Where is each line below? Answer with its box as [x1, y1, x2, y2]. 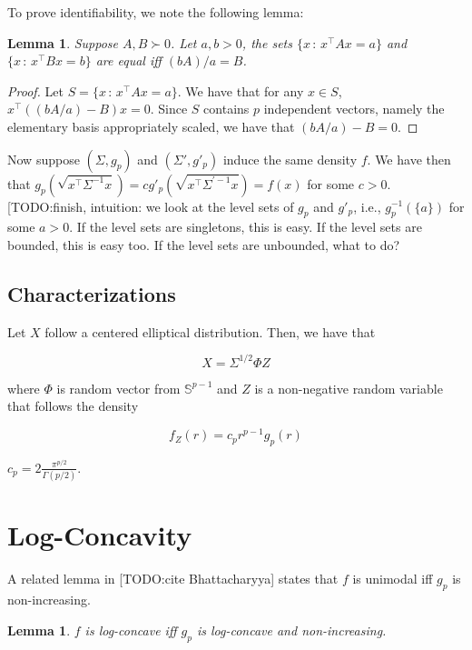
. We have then [367, 149, 451, 168]
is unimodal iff [352, 569, 433, 588]
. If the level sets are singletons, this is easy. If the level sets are [69, 217, 422, 236]
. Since [150, 99, 188, 118]
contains [203, 99, 250, 118]
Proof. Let [7, 81, 64, 100]
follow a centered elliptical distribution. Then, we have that [44, 322, 376, 341]
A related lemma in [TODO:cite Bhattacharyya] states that [7, 569, 339, 588]
